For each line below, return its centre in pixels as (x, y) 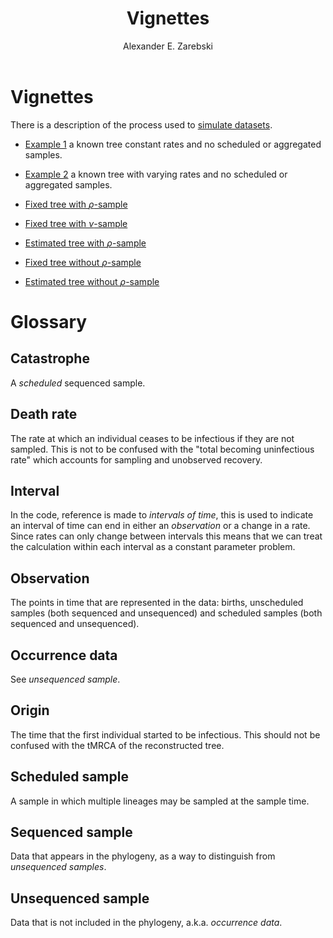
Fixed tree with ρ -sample (76, 204)
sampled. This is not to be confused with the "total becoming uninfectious (162, 449)
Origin (30, 710)
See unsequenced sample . (65, 679)
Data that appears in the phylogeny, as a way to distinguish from (143, 856)
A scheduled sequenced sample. (78, 383)
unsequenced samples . (58, 867)
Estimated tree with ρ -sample (85, 243)
